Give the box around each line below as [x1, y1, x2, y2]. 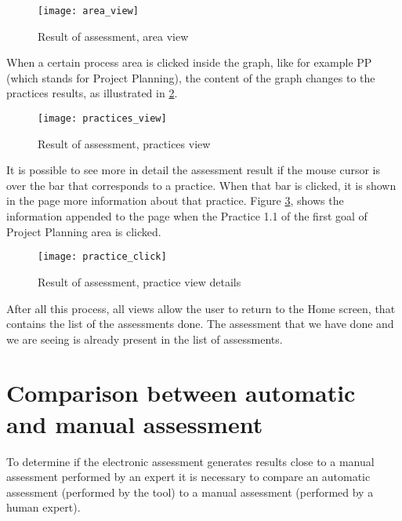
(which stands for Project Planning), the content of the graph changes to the [6, 69, 375, 86]
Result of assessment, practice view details [38, 273, 241, 290]
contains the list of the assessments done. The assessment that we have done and [6, 315, 394, 332]
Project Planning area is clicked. [6, 223, 161, 239]
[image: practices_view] [38, 113, 167, 125]
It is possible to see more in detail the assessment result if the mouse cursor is [6, 162, 380, 178]
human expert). [6, 499, 81, 516]
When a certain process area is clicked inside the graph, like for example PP [6, 54, 372, 71]
